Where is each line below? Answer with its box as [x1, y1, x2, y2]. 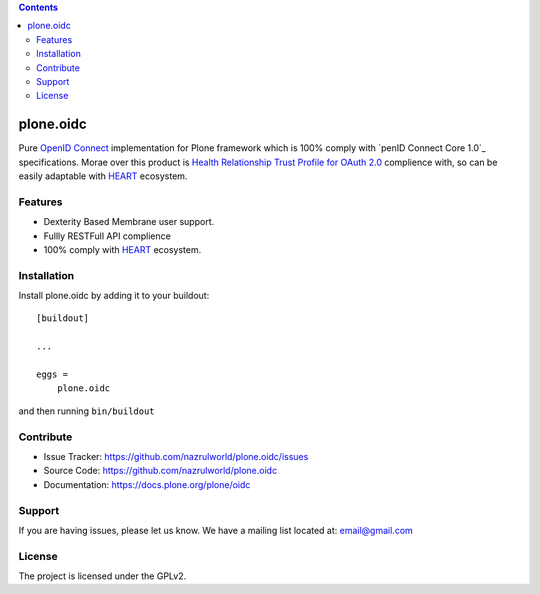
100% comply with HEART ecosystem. [43, 243, 202, 255]
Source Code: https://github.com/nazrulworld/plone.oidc [43, 465, 278, 477]
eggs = [36, 369, 69, 380]
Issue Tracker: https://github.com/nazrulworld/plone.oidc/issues [43, 450, 309, 462]
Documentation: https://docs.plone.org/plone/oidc [43, 478, 251, 490]
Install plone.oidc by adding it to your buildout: [18, 290, 210, 302]
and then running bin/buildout [18, 405, 155, 417]
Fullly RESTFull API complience [43, 230, 172, 242]
